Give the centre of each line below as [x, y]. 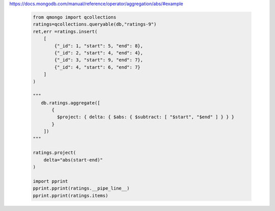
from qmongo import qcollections [75, 17]
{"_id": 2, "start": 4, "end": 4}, [99, 53]
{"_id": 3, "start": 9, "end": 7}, [99, 60]
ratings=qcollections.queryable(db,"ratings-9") [95, 24]
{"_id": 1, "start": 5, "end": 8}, [99, 46]
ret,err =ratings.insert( [65, 31]
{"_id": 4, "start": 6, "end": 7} [97, 67]
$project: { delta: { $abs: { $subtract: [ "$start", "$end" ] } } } [145, 117]
